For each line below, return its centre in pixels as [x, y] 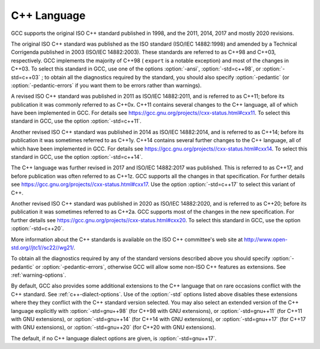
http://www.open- [266, 239]
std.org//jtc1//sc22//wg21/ [42, 247]
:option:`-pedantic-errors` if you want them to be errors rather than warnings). [106, 85]
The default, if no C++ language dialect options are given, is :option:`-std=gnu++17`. [114, 338]
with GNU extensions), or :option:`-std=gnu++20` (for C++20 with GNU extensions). [113, 327]
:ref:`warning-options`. [39, 275]
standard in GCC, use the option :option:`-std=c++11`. [76, 121]
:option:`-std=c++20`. [38, 229]
